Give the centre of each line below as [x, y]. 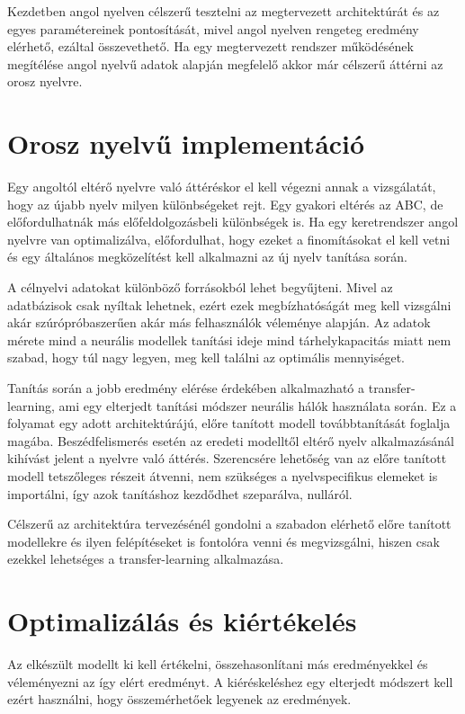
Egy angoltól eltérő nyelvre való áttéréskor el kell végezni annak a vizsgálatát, [222, 187]
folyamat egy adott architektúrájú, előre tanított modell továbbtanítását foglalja [229, 423]
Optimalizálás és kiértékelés [182, 621]
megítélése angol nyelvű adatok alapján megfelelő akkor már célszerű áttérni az [225, 63]
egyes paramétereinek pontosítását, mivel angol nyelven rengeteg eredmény [213, 28]
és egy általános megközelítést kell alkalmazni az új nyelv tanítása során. [207, 257]
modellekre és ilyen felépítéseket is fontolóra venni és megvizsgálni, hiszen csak [224, 541]
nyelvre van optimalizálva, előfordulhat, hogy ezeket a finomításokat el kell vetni [229, 239]
